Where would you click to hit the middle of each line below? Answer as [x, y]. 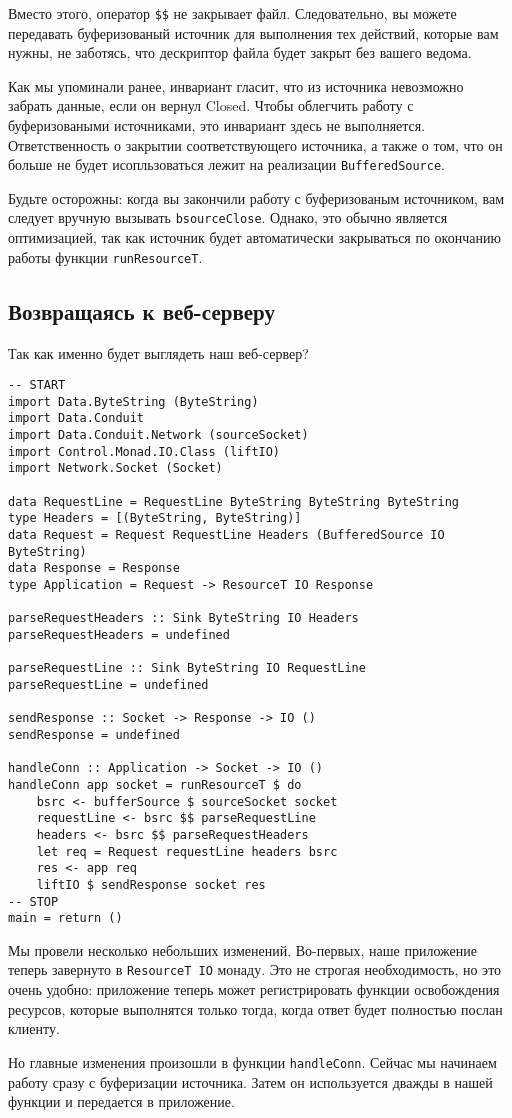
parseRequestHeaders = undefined [119, 635]
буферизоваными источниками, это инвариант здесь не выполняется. [217, 125]
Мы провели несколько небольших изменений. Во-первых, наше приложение [242, 949]
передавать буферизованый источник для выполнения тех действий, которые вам [253, 32]
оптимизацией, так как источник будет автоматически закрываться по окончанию [254, 237]
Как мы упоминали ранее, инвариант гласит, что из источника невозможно [236, 85]
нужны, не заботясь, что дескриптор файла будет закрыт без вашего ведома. [240, 52]
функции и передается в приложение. [121, 1101]
